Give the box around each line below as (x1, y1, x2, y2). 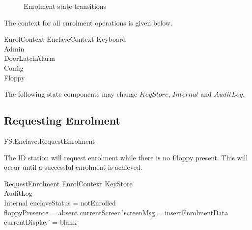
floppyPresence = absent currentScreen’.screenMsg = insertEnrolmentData (4, 207, 228, 217)
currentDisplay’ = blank (4, 217, 77, 227)
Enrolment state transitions (24, 1, 107, 11)
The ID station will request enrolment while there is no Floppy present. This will (4, 152, 248, 162)
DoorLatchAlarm (4, 53, 55, 63)
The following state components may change (4, 89, 138, 99)
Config (4, 62, 24, 73)
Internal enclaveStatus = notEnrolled (4, 197, 116, 207)
